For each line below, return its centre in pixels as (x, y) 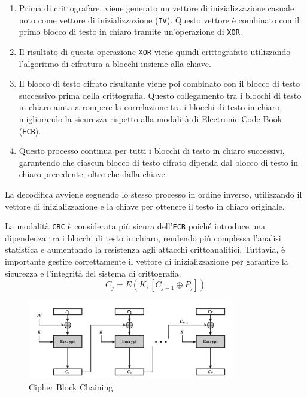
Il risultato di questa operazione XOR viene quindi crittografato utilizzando (155, 51)
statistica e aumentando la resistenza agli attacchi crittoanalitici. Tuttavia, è (145, 249)
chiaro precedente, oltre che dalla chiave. (93, 174)
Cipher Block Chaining (71, 387)
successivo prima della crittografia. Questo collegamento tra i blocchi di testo (160, 95)
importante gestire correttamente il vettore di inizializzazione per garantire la (147, 261)
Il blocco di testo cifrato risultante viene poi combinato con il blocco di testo (159, 84)
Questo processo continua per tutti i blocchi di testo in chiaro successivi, (152, 151)
